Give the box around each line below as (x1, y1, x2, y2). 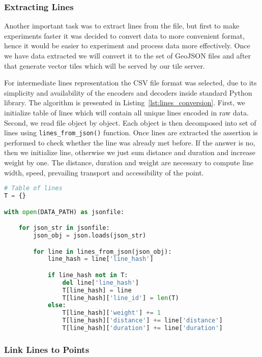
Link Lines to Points (4, 343, 90, 355)
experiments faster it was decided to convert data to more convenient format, (4, 30, 245, 41)
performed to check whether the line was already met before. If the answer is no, (4, 137, 255, 147)
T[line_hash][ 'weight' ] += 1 (62, 309, 161, 317)
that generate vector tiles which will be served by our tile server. (4, 60, 205, 71)
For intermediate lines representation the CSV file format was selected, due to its (4, 77, 257, 88)
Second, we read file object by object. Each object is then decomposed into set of (4, 117, 256, 128)
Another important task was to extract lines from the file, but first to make (4, 20, 240, 31)
